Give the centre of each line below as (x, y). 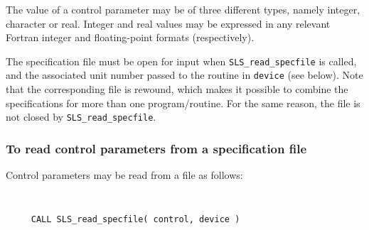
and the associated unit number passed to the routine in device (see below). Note (184, 75)
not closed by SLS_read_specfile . (81, 117)
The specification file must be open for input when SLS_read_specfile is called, (181, 61)
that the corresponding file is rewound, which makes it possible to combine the (177, 89)
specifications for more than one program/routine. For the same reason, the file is (183, 103)
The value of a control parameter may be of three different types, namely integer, (183, 9)
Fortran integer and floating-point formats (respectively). (130, 37)
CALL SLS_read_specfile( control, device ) (135, 220)
